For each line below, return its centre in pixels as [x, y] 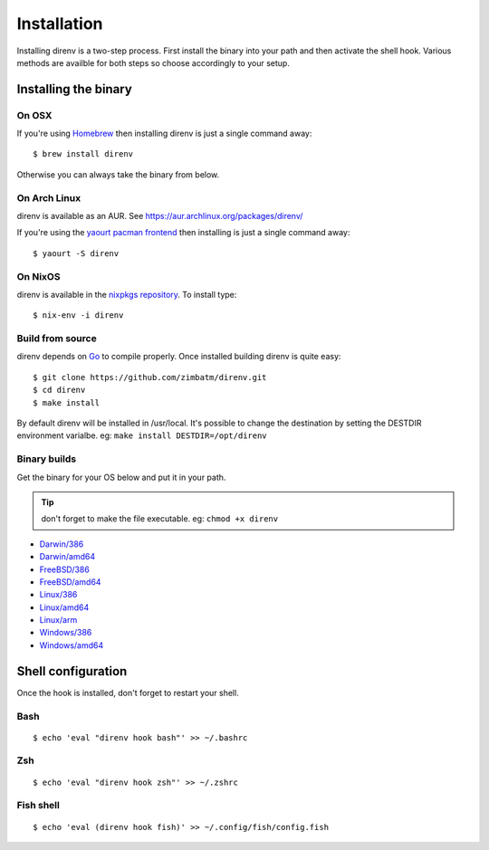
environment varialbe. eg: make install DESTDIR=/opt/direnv [142, 435]
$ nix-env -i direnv [78, 315]
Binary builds [47, 459]
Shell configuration [72, 671]
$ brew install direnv [83, 154]
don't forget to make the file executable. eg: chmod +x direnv [160, 519]
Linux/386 [58, 595]
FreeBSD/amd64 [70, 582]
